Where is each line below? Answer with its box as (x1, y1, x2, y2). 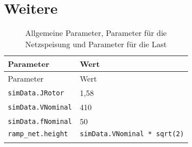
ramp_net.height (8, 130, 68, 138)
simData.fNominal (8, 117, 72, 125)
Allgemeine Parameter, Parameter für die (25, 27, 167, 39)
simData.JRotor (8, 88, 64, 97)
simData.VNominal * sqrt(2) (79, 130, 184, 138)
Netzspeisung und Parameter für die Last (25, 38, 167, 50)
